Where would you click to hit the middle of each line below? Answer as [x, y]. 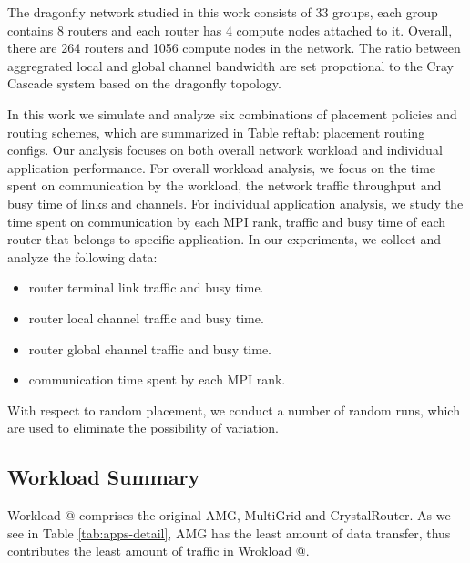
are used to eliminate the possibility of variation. [143, 428]
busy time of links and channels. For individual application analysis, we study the [235, 203]
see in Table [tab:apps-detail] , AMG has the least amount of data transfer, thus [229, 532]
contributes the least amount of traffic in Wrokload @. [158, 551]
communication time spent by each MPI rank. [157, 379]
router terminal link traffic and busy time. [146, 287]
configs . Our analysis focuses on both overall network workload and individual [225, 150]
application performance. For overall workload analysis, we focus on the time [222, 167]
